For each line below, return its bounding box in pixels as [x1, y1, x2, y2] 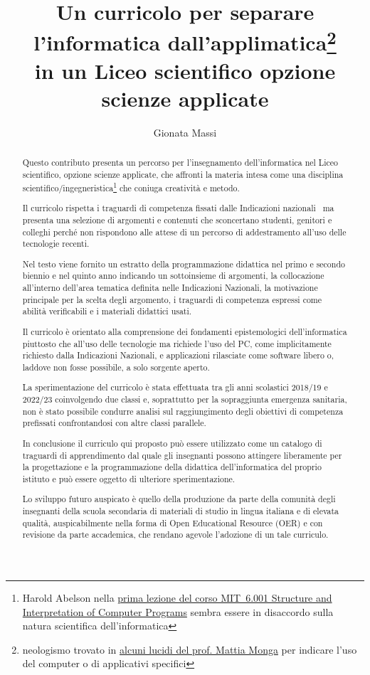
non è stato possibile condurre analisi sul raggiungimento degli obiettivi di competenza [22, 405, 344, 417]
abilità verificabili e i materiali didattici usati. [22, 305, 192, 317]
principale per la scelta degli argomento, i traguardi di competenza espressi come [22, 293, 322, 305]
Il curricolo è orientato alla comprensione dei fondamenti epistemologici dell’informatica [22, 325, 347, 337]
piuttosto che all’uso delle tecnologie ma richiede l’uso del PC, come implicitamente [22, 337, 332, 349]
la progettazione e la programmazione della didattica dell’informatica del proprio [22, 461, 322, 473]
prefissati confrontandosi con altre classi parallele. [22, 417, 206, 429]
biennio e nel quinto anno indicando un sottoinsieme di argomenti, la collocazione [22, 270, 324, 282]
